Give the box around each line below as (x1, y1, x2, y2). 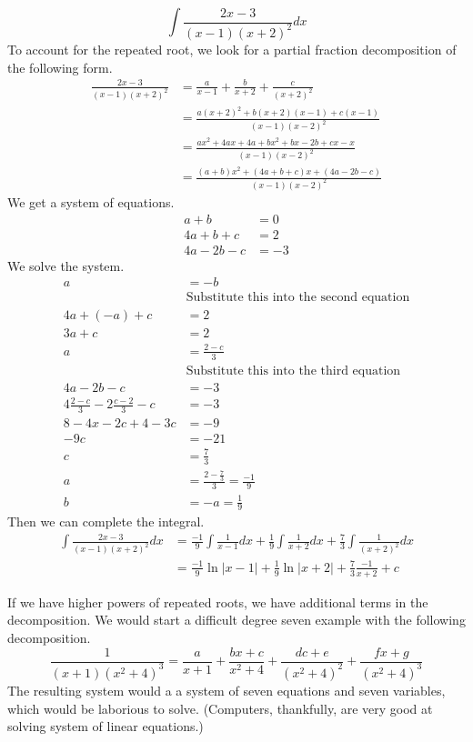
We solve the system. (7, 256, 125, 275)
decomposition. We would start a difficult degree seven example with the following (7, 610, 466, 629)
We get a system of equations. (7, 192, 175, 211)
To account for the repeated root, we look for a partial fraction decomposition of (7, 39, 457, 58)
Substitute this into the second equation (186, 291, 410, 305)
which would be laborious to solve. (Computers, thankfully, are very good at (7, 698, 433, 717)
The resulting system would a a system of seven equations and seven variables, (7, 680, 446, 699)
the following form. (7, 57, 113, 76)
